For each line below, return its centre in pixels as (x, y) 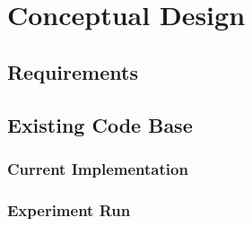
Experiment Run (69, 209)
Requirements (73, 71)
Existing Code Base (100, 124)
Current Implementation (98, 168)
